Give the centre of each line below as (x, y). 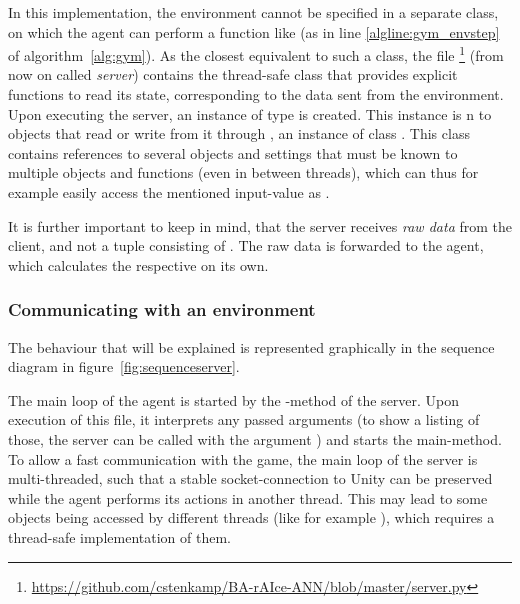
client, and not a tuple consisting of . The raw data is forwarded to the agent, (246, 245)
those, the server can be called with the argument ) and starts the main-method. (255, 438)
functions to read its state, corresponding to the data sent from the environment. (256, 94)
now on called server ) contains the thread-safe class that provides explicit (233, 74)
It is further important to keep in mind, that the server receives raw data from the (260, 225)
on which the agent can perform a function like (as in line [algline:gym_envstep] (254, 31)
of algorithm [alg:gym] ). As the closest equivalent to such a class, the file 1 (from (256, 53)
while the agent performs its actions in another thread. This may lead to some (248, 497)
